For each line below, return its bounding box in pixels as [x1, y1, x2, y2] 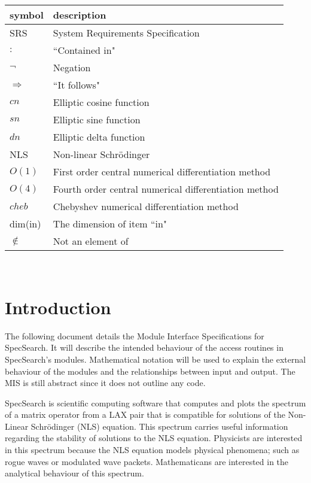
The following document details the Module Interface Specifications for [5, 329, 264, 342]
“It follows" [53, 78, 100, 92]
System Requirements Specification [53, 26, 200, 40]
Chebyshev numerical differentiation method [53, 199, 239, 213]
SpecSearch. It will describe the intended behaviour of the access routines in [5, 341, 283, 354]
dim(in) [10, 217, 41, 230]
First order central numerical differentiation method [53, 165, 271, 178]
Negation [53, 60, 91, 74]
